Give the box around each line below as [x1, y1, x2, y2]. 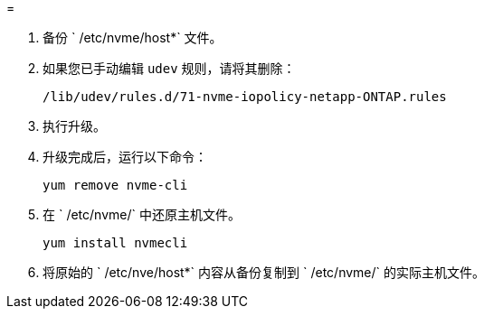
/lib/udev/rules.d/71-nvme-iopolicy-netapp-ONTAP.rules [43, 89, 447, 104]
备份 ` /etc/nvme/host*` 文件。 [43, 30, 223, 45]
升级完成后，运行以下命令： [43, 149, 207, 164]
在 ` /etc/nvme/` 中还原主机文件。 [43, 207, 241, 222]
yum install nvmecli [43, 236, 188, 250]
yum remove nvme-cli [43, 178, 188, 192]
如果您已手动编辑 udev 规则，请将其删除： [43, 60, 296, 76]
